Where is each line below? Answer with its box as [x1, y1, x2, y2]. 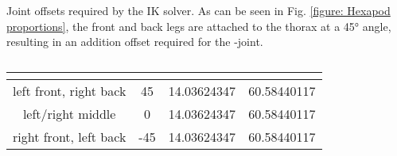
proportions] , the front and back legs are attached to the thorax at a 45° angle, [6, 17, 391, 34]
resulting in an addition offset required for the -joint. [6, 33, 263, 50]
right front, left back [13, 127, 126, 146]
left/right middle [22, 104, 116, 123]
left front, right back [13, 81, 126, 100]
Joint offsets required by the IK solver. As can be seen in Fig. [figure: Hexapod [6, 2, 391, 18]
